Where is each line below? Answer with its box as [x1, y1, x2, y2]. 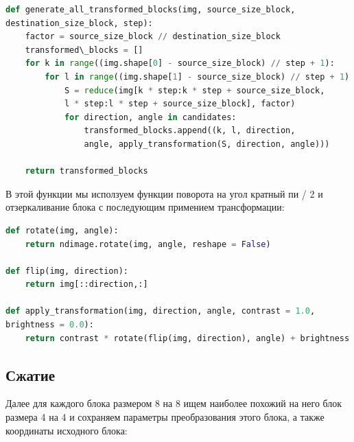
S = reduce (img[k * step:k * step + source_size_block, [64, 85, 325, 95]
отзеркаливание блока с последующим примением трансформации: [5, 200, 285, 214]
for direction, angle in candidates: [64, 112, 237, 122]
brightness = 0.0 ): [5, 320, 94, 330]
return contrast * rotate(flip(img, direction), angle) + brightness [25, 333, 350, 343]
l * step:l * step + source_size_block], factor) [64, 99, 296, 109]
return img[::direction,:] [25, 279, 148, 290]
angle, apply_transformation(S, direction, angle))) [84, 139, 330, 149]
